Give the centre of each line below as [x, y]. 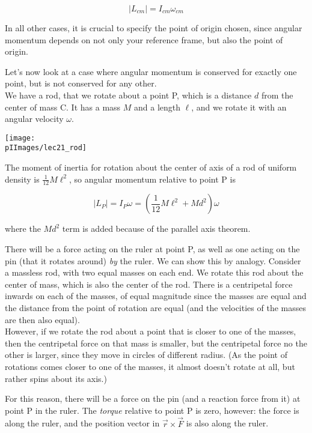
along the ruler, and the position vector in [82, 423]
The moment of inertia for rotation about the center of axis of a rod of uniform [151, 167]
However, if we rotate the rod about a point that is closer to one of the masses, [151, 331]
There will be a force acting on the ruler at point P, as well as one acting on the [152, 249]
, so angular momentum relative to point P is [152, 179]
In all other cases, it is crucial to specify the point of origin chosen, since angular [154, 28]
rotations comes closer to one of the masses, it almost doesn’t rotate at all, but [150, 367]
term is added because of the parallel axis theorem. [156, 229]
